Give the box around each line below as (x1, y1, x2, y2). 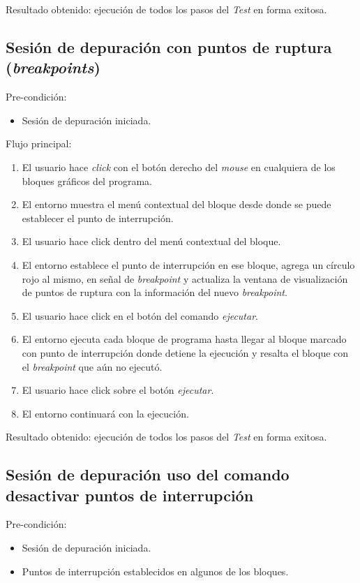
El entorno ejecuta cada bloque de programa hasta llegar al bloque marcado (22, 332, 347, 346)
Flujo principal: (6, 136, 72, 151)
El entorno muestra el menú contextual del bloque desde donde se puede (22, 197, 331, 212)
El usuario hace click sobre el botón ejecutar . (22, 383, 214, 397)
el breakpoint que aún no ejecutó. (22, 359, 163, 374)
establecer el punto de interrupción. (22, 210, 174, 225)
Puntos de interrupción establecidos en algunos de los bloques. (22, 563, 289, 578)
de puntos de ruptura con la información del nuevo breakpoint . (22, 285, 287, 300)
